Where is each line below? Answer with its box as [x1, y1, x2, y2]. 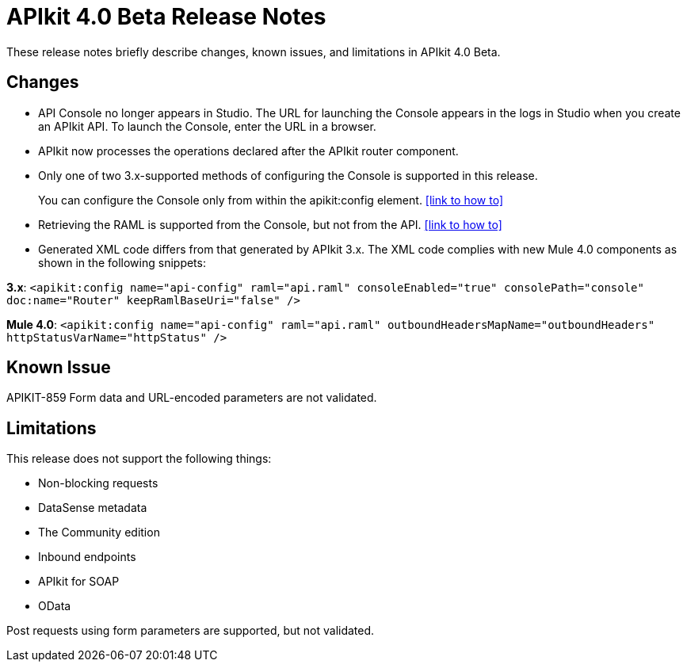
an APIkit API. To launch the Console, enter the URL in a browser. [38, 119, 376, 133]
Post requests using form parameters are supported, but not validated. [6, 624, 375, 638]
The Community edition [38, 525, 160, 540]
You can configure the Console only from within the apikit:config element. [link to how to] [38, 193, 504, 207]
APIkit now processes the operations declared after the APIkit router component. [38, 143, 459, 158]
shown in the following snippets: [38, 255, 206, 269]
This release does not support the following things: [6, 452, 272, 466]
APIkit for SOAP [38, 574, 120, 589]
